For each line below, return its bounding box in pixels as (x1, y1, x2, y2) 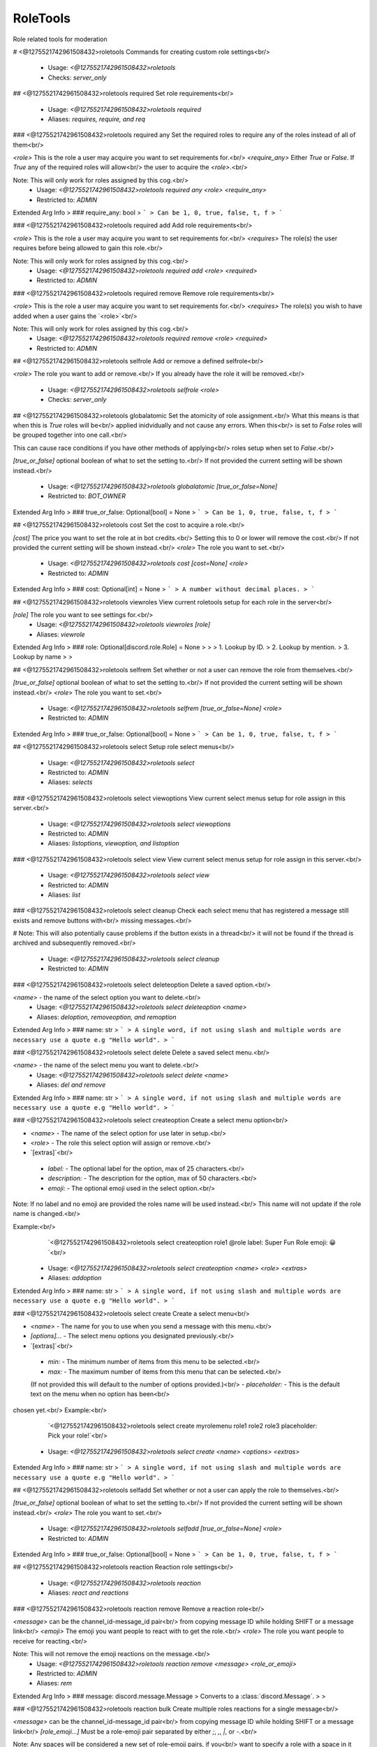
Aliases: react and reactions (47, 1588, 129, 1597)
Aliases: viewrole (36, 630, 85, 639)
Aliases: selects (47, 778, 93, 786)
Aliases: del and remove (36, 1080, 106, 1089)
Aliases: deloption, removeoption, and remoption (36, 1013, 177, 1021)
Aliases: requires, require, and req (47, 115, 146, 123)
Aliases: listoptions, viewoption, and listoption (47, 839, 179, 848)
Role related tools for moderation (13, 35, 108, 43)
